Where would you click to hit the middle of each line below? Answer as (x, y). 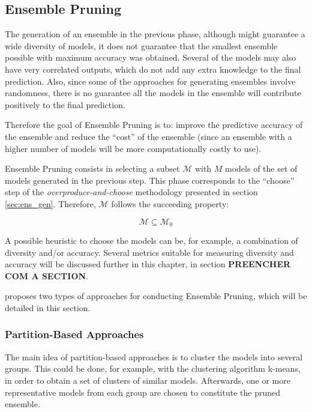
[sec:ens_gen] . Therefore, (50, 203)
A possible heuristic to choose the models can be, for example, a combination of (151, 240)
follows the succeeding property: (170, 203)
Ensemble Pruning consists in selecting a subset (92, 168)
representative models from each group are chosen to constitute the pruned (143, 392)
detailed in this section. (48, 307)
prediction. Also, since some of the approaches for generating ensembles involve (150, 81)
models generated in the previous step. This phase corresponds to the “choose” (150, 180)
